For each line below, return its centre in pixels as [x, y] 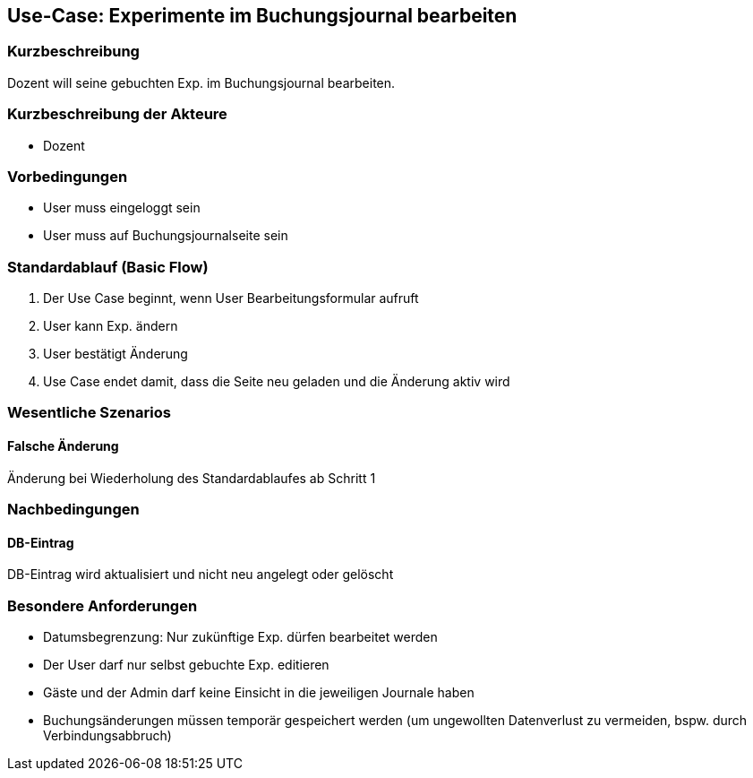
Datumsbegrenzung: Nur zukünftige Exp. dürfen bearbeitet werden [240, 636]
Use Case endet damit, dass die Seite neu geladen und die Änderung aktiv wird [277, 382]
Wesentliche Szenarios [89, 413]
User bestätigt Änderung [116, 354]
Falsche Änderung [63, 446]
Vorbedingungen [68, 176]
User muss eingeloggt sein [122, 208]
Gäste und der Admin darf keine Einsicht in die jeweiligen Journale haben [259, 692]
